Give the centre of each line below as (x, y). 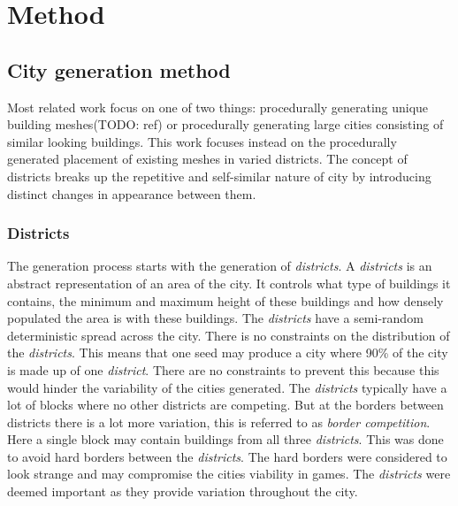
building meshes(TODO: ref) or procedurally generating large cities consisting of (225, 124)
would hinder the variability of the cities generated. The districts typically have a (227, 387)
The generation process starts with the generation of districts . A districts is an (220, 266)
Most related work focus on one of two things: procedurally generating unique (218, 107)
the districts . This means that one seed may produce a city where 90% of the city (228, 353)
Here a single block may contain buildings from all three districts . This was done (225, 439)
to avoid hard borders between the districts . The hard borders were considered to (227, 456)
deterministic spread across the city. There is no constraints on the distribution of (229, 335)
